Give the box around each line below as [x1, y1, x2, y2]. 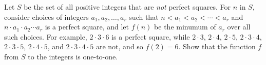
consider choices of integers [4, 11, 89, 22]
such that [129, 11, 159, 22]
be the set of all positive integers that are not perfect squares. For [24, 2, 231, 12]
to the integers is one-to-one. [28, 51, 118, 61]
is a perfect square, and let [45, 21, 129, 32]
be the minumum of [154, 21, 216, 32]
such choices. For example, [4, 31, 87, 42]
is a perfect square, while [111, 31, 190, 42]
